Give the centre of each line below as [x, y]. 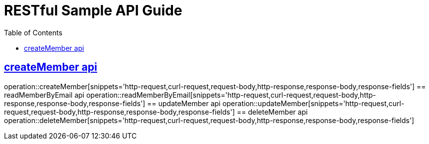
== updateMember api [184, 103]
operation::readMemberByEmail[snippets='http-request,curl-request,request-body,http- [231, 95]
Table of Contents [33, 32]
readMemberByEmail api [44, 95]
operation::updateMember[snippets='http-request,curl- [313, 103]
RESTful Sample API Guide [93, 10]
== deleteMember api [272, 112]
